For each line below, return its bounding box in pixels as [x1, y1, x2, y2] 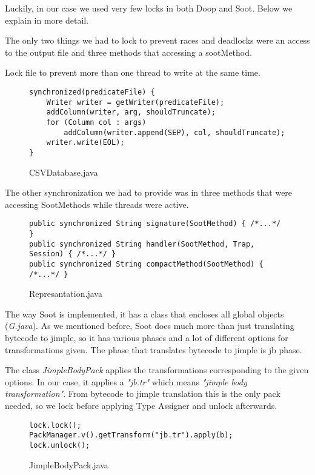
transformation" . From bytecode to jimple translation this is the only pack [5, 387, 280, 400]
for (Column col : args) [46, 118, 147, 127]
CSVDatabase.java [29, 165, 98, 178]
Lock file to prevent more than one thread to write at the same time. [5, 66, 260, 79]
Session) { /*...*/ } [29, 250, 116, 259]
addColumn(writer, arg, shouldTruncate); [46, 108, 216, 117]
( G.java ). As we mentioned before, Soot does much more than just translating [5, 319, 294, 332]
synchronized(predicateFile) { [29, 87, 155, 96]
